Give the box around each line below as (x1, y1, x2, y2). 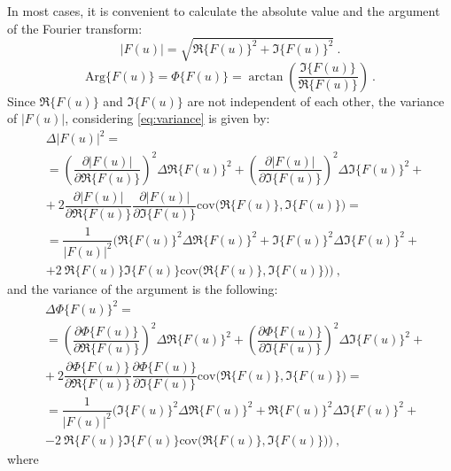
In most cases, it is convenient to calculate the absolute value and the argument (7, 2, 440, 19)
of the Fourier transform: (7, 19, 143, 37)
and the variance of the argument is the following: (7, 279, 278, 297)
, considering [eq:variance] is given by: (65, 109, 270, 127)
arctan (248, 70, 284, 83)
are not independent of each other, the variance (187, 91, 445, 110)
